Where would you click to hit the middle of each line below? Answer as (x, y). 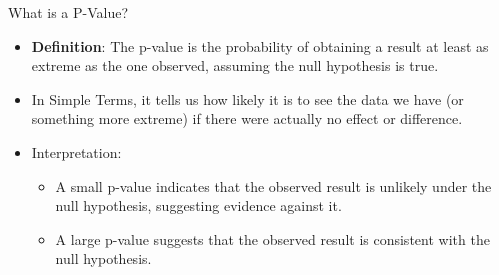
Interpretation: (76, 151)
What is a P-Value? (68, 12)
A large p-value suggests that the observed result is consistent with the (272, 238)
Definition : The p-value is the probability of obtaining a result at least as (260, 45)
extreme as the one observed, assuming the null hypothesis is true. (235, 65)
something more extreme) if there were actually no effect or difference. (247, 118)
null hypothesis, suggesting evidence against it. (198, 205)
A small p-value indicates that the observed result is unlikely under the (273, 185)
